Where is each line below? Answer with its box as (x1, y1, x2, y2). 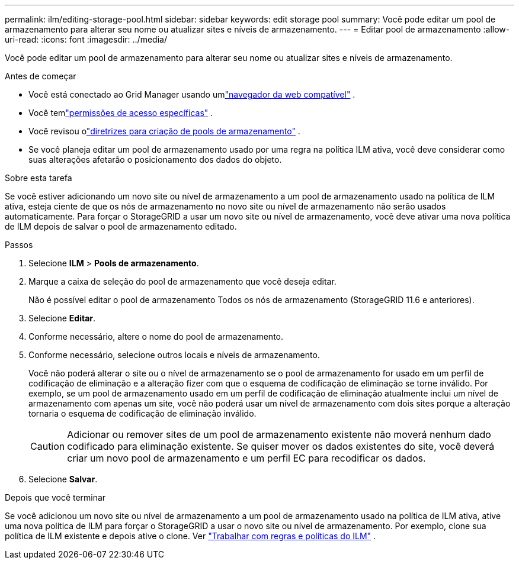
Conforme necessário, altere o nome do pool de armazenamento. (28, 331, 284, 341)
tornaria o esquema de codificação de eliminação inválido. (28, 408, 257, 418)
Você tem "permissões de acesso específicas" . (28, 108, 213, 118)
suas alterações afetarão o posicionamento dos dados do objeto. (28, 154, 282, 165)
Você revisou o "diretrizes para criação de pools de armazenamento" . (28, 126, 300, 136)
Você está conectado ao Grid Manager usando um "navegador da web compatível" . (28, 89, 355, 99)
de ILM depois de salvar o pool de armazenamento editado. (5, 221, 237, 231)
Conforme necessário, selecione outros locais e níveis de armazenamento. (28, 350, 320, 360)
